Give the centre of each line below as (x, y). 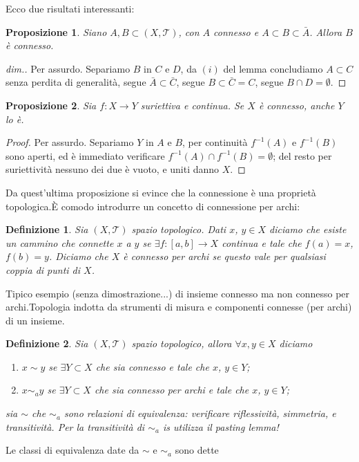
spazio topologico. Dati (179, 229)
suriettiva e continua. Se (192, 105)
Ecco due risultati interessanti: (70, 8)
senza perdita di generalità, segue (76, 82)
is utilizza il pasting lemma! (221, 426)
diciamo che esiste (308, 229)
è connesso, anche (297, 105)
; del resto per (302, 155)
